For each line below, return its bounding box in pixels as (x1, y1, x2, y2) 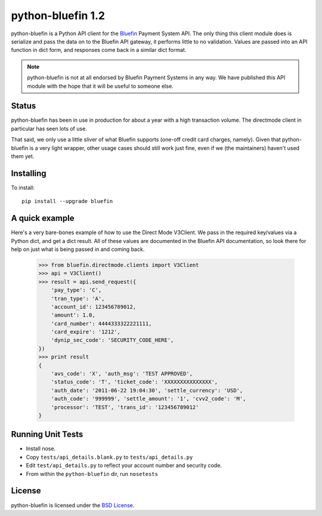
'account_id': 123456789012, (51, 303, 137, 310)
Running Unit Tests (11, 429, 83, 440)
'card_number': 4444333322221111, (51, 320, 152, 327)
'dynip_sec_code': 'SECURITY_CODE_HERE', (51, 337, 174, 343)
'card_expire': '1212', (51, 328, 120, 336)
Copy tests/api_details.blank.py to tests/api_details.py (26, 453, 193, 460)
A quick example (11, 213, 75, 223)
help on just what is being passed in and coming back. (11, 245, 145, 253)
